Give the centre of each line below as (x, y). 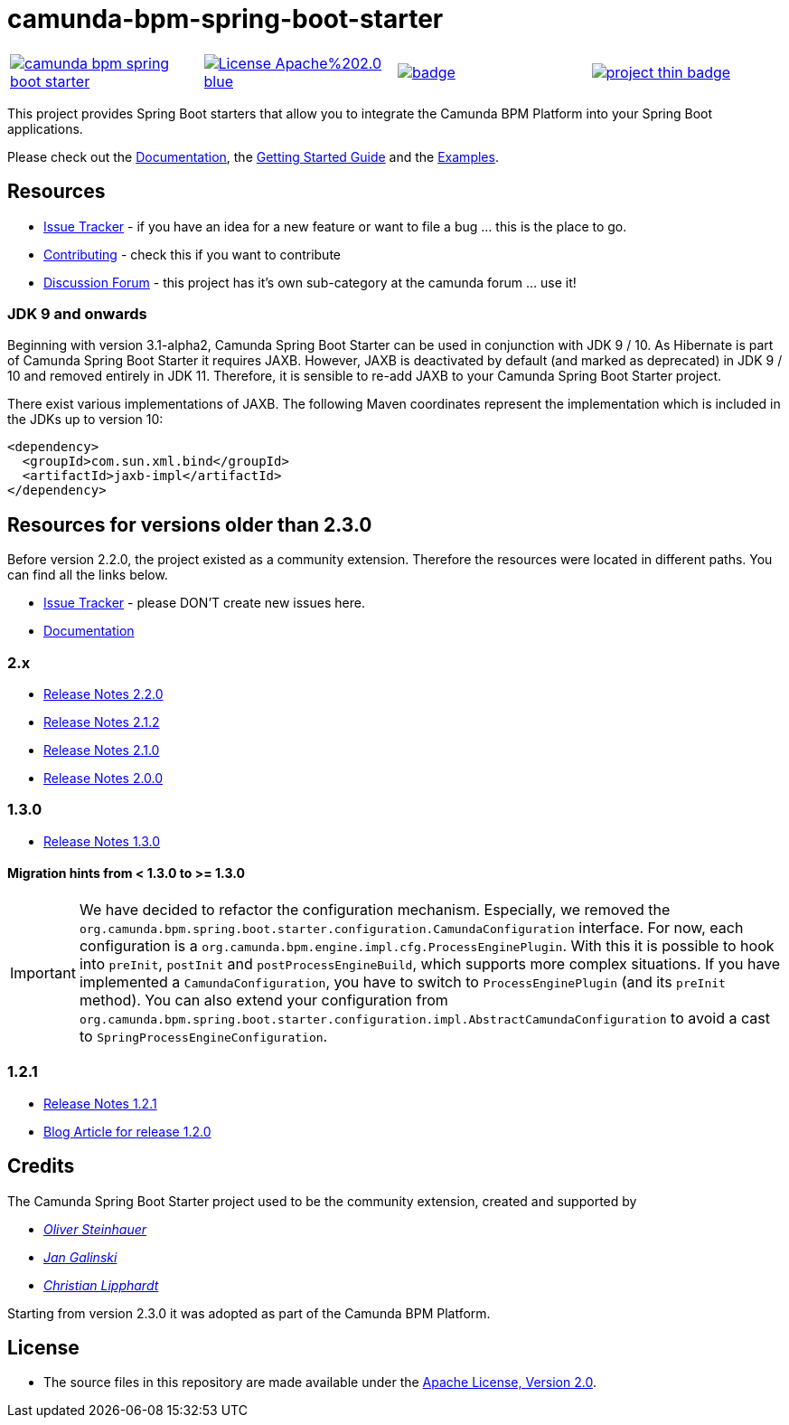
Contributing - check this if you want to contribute (192, 254)
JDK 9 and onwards (77, 313)
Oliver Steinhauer (95, 1229)
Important (43, 972)
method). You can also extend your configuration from (263, 1000)
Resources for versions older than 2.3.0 (190, 524)
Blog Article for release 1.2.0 (127, 1131)
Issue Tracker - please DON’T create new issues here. (204, 603)
